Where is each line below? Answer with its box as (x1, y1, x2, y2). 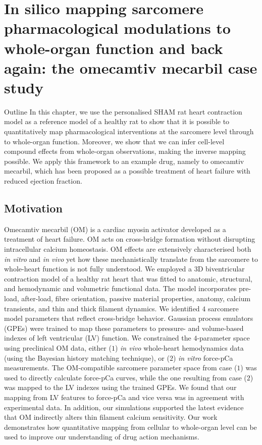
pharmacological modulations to (4, 18, 231, 38)
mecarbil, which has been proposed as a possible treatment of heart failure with (4, 165, 250, 176)
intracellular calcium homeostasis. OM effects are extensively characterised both (4, 244, 251, 254)
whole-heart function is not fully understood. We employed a (4, 263, 192, 274)
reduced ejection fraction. (4, 176, 82, 186)
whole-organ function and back (4, 37, 223, 58)
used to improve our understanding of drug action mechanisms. (4, 431, 199, 442)
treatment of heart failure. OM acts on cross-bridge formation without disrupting (4, 234, 255, 244)
